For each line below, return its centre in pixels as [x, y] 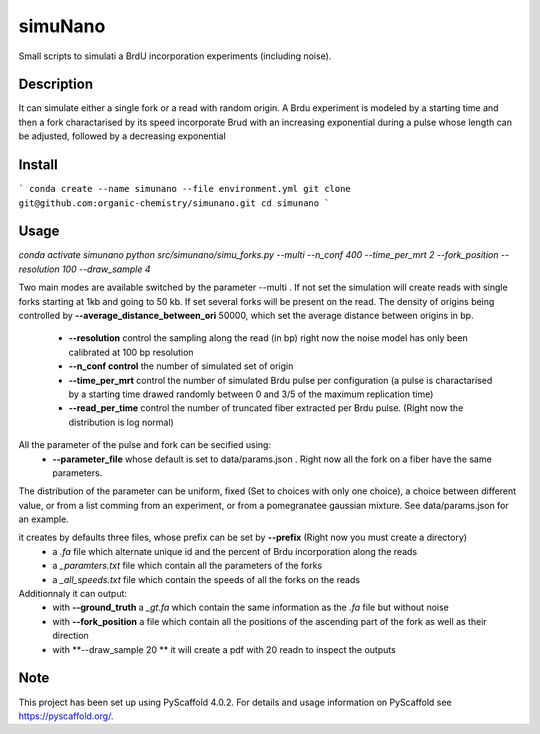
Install [38, 165]
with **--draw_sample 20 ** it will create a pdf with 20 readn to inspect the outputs [224, 649]
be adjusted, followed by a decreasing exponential [122, 136]
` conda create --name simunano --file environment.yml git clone [185, 189]
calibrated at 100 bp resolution [131, 352]
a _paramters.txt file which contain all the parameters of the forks [187, 566]
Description [56, 84]
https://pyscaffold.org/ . [66, 716]
